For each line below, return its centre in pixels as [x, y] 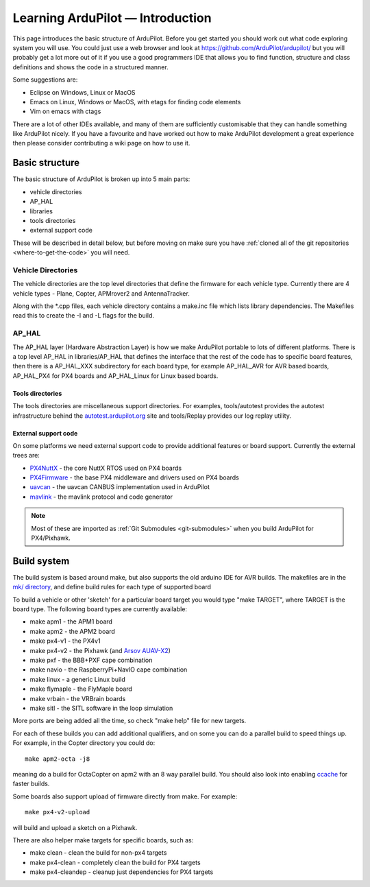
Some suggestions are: [45, 80]
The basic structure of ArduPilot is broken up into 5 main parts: [101, 179]
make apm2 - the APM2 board [73, 631]
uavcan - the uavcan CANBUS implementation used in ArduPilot [120, 487]
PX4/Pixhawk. [51, 538]
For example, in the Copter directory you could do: [84, 743]
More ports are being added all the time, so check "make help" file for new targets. [129, 721]
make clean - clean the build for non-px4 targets [98, 853]
